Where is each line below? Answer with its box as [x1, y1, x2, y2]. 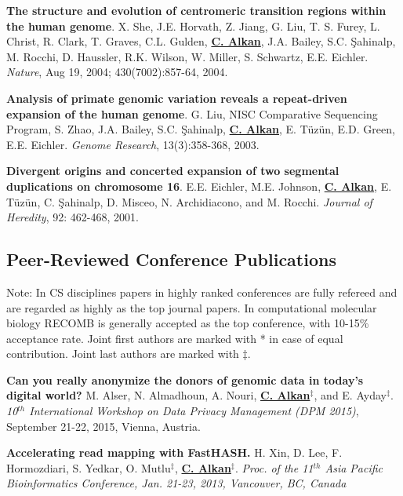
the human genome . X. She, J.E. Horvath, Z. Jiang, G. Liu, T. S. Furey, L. [6, 17, 380, 34]
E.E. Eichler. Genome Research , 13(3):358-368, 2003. [6, 136, 260, 152]
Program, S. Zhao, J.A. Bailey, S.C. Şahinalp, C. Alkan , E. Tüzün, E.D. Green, [6, 121, 395, 137]
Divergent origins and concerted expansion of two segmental [6, 162, 339, 179]
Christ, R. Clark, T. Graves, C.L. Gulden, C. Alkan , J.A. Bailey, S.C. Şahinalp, [6, 33, 396, 49]
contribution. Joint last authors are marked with [6, 345, 239, 362]
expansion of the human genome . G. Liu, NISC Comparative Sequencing [6, 105, 378, 122]
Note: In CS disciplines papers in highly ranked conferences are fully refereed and [6, 283, 398, 300]
